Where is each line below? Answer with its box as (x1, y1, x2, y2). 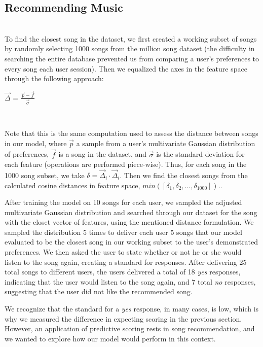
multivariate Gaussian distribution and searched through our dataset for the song (5, 206, 257, 217)
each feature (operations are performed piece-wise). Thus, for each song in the (5, 159, 247, 169)
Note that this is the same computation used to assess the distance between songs (5, 128, 258, 138)
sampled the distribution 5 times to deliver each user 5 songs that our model (5, 226, 242, 237)
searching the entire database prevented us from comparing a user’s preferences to (5, 53, 259, 63)
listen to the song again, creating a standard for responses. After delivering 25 (5, 256, 247, 267)
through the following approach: (5, 73, 104, 84)
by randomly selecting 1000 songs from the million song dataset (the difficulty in (5, 43, 255, 54)
